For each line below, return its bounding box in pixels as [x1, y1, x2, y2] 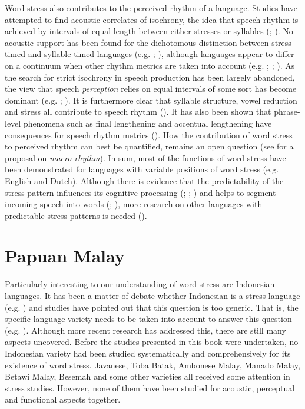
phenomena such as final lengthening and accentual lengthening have [23, 117, 272, 129]
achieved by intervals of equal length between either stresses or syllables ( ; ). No [5, 25, 293, 37]
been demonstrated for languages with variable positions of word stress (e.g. [5, 163, 279, 175]
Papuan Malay [5, 244, 125, 268]
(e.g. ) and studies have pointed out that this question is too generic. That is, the [5, 301, 299, 313]
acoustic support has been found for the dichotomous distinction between [5, 36, 269, 48]
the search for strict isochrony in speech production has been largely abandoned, [5, 71, 295, 83]
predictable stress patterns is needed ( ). [5, 209, 147, 221]
